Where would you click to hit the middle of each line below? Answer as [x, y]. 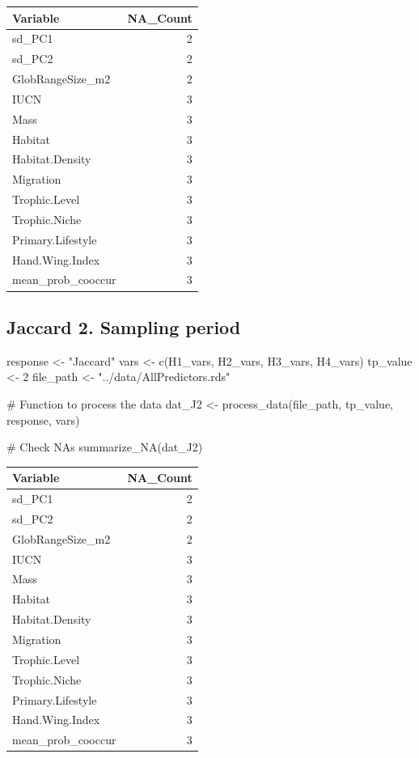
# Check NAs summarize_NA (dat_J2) [105, 447]
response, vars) [43, 419]
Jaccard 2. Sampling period [124, 326]
